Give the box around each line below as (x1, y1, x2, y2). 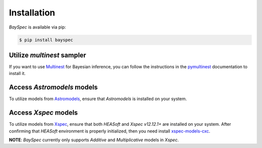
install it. (9, 71, 26, 76)
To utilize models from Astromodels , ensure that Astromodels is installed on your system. (9, 96, 187, 102)
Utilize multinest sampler (9, 51, 86, 59)
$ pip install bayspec (19, 37, 73, 43)
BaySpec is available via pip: (9, 24, 66, 30)
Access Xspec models (9, 109, 78, 117)
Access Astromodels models (9, 83, 98, 91)
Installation (9, 7, 55, 18)
